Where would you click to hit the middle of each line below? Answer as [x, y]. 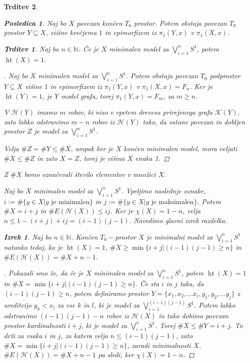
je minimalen [70, 202]
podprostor [225, 76]
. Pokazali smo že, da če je [44, 273]
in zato [47, 158]
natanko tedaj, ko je [33, 247]
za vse [66, 305]
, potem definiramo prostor [109, 293]
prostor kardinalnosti [35, 325]
